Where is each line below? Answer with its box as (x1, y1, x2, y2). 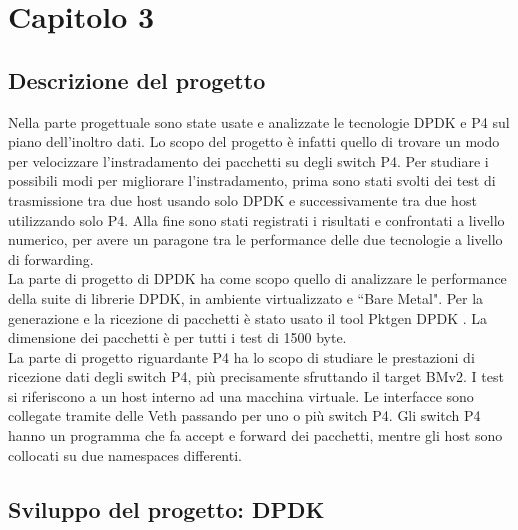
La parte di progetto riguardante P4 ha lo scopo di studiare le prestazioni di (8, 346, 475, 367)
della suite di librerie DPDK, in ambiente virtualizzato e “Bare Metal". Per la (8, 287, 484, 308)
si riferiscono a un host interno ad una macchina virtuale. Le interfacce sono (8, 385, 474, 406)
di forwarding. (8, 248, 94, 269)
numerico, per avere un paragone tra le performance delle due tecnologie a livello (8, 229, 503, 250)
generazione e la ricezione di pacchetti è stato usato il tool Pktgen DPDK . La (8, 307, 488, 328)
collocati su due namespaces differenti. (8, 444, 242, 465)
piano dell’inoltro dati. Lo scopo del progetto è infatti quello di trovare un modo (8, 131, 500, 152)
